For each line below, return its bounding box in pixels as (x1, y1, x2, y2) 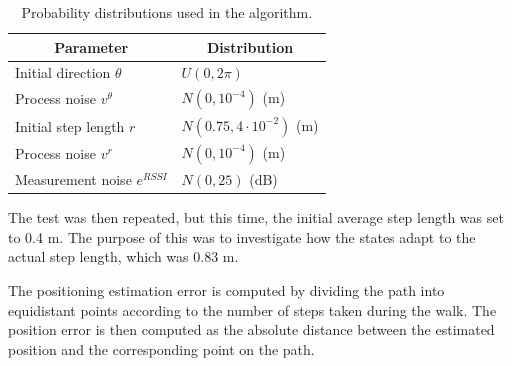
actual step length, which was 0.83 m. (8, 246, 239, 267)
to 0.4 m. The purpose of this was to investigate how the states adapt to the (8, 226, 476, 247)
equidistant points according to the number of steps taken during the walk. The (8, 299, 497, 320)
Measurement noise (15, 169, 132, 190)
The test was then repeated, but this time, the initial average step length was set (8, 207, 504, 228)
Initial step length (15, 115, 125, 136)
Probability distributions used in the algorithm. (21, 2, 313, 22)
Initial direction (15, 62, 111, 83)
